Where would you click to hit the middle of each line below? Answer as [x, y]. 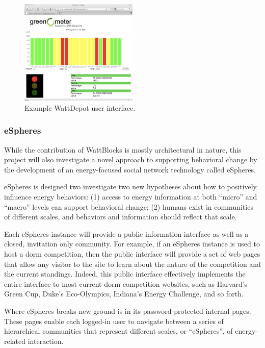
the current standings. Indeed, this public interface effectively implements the [125, 274]
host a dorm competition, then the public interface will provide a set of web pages [132, 253]
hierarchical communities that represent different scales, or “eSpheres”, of [118, 331]
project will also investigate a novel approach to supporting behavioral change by [131, 159]
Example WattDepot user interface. [80, 107]
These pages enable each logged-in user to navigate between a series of [114, 321]
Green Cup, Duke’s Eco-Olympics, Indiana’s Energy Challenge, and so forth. [124, 294]
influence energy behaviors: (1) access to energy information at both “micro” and [131, 196]
